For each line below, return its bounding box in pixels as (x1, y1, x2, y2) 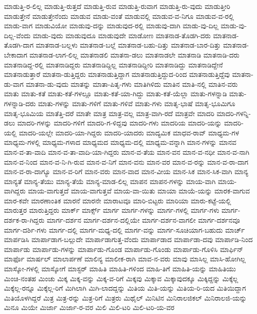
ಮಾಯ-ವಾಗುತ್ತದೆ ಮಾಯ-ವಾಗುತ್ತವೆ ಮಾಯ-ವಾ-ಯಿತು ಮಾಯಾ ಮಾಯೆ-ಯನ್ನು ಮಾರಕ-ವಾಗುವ (28, 186, 250, 196)
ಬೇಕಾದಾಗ (4, 49, 27, 60)
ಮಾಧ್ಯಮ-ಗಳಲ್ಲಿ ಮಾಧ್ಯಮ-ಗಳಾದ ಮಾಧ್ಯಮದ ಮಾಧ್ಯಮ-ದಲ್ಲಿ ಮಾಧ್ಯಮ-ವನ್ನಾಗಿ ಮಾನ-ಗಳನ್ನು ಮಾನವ (4, 137, 237, 147)
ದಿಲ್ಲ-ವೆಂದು (4, 30, 31, 40)
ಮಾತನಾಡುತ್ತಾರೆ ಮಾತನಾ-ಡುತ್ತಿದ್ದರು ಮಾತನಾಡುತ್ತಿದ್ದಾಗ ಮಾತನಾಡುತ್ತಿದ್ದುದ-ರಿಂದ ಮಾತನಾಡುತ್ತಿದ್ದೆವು (4, 69, 230, 79)
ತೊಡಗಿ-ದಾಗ (4, 40, 34, 50)
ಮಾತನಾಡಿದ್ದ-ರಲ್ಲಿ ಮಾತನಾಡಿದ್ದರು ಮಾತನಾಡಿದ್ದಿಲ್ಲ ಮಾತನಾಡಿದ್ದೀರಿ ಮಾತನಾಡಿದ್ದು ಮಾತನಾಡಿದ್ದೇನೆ (4, 59, 223, 69)
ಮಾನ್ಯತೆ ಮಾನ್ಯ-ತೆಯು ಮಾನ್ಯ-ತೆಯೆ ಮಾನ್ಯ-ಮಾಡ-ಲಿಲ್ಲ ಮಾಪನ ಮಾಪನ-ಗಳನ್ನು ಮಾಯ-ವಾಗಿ (4, 176, 216, 186)
